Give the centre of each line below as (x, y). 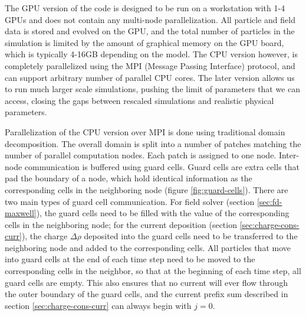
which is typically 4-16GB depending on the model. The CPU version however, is (151, 54)
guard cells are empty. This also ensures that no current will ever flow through (147, 282)
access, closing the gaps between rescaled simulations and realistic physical (139, 100)
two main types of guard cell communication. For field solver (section (130, 201)
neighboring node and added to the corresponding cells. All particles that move (148, 247)
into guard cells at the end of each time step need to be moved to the (130, 259)
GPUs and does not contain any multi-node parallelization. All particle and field (150, 19)
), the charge (45, 236)
